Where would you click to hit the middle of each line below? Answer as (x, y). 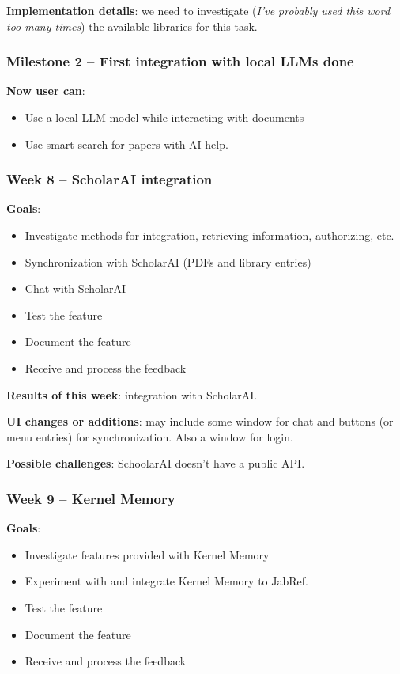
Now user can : (46, 91)
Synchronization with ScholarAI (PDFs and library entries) (168, 261)
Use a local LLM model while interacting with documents (164, 117)
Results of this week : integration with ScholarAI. (132, 394)
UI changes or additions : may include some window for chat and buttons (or (200, 421)
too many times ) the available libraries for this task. (132, 26)
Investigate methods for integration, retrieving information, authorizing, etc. (209, 235)
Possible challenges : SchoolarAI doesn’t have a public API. (156, 463)
